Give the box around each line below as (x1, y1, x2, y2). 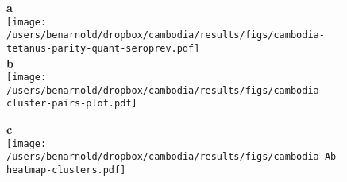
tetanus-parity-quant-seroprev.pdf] (6, 42, 200, 54)
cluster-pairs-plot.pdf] (6, 98, 137, 110)
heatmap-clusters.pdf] (6, 165, 126, 176)
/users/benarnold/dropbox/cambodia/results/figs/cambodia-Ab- (6, 151, 342, 163)
